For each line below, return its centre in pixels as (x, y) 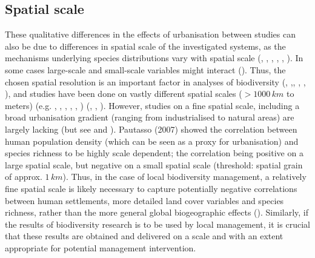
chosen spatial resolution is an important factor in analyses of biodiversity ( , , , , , (155, 81)
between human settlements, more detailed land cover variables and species (144, 200)
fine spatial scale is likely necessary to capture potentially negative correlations (151, 188)
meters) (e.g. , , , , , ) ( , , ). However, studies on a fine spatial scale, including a (152, 105)
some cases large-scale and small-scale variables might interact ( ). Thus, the (145, 69)
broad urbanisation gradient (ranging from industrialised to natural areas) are (150, 117)
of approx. (24, 177)
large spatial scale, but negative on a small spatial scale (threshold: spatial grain (154, 164)
